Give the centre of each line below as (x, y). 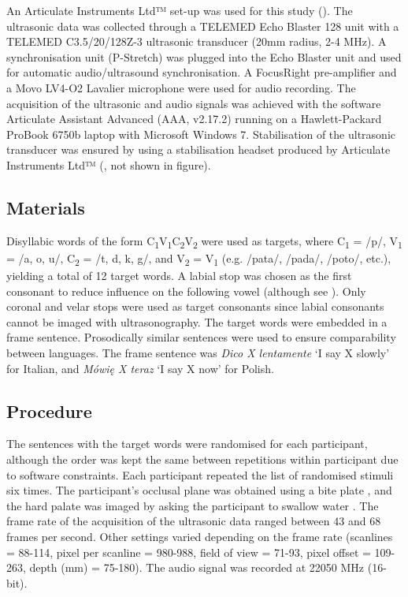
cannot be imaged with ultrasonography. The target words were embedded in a (197, 321)
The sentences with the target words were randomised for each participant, (187, 444)
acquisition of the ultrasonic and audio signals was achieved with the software (194, 103)
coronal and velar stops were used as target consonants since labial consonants (195, 306)
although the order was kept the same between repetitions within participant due (202, 459)
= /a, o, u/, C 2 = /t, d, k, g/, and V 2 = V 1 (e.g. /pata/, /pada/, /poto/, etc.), (199, 259)
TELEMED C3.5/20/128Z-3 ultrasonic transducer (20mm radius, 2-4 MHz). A (197, 41)
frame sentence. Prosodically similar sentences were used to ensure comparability (201, 337)
